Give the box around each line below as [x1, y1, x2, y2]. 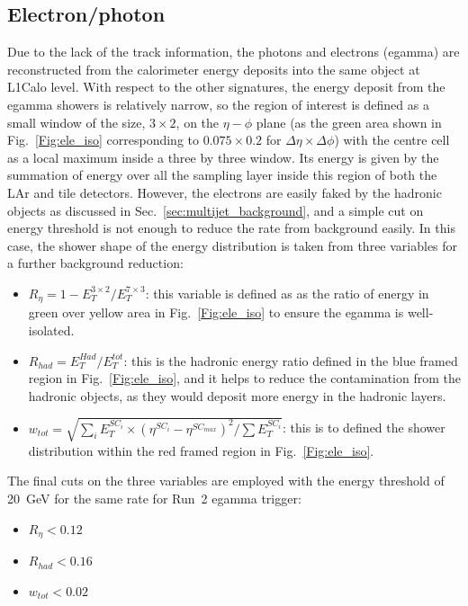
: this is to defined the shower [283, 418, 445, 437]
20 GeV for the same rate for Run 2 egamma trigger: [7, 489, 301, 508]
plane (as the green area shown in [256, 112, 442, 131]
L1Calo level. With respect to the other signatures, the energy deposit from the [7, 77, 445, 96]
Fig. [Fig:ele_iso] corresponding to [7, 130, 200, 149]
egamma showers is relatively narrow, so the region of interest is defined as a [7, 94, 429, 113]
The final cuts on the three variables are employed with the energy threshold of [7, 471, 445, 490]
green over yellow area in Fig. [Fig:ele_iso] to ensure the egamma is [28, 303, 404, 322]
